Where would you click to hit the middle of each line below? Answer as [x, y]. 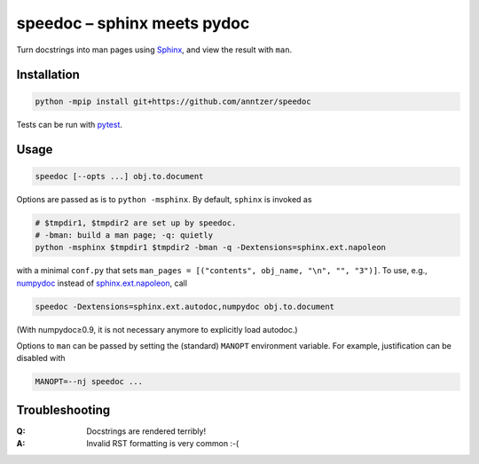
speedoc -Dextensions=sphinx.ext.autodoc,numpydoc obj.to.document [185, 307]
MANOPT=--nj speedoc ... [89, 382]
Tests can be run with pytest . [70, 124]
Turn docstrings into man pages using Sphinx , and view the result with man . [154, 50]
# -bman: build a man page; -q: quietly [124, 235]
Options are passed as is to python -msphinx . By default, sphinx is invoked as [164, 199]
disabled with [41, 358]
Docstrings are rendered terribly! [146, 431]
